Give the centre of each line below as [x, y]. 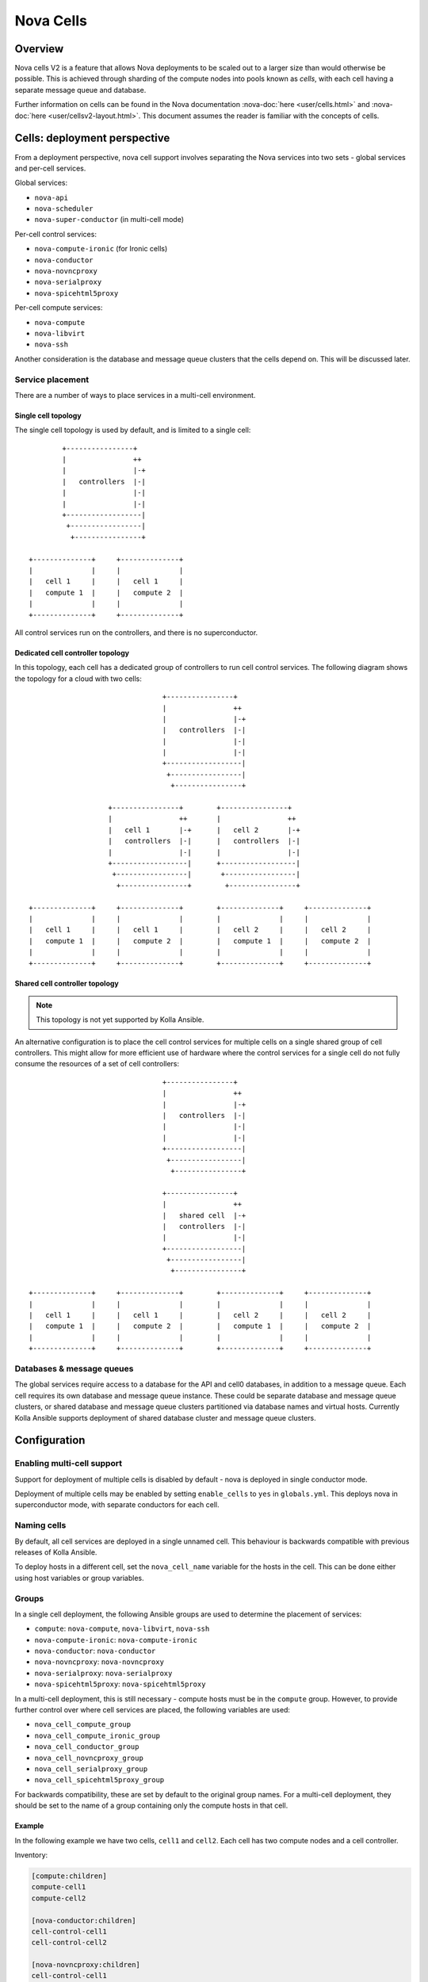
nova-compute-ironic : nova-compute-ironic [116, 1640]
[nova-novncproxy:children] [86, 1965]
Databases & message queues [74, 1368]
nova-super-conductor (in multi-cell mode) [109, 220]
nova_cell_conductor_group [87, 1747]
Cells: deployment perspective [92, 138]
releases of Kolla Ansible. [56, 1552]
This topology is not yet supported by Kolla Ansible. [120, 1020]
